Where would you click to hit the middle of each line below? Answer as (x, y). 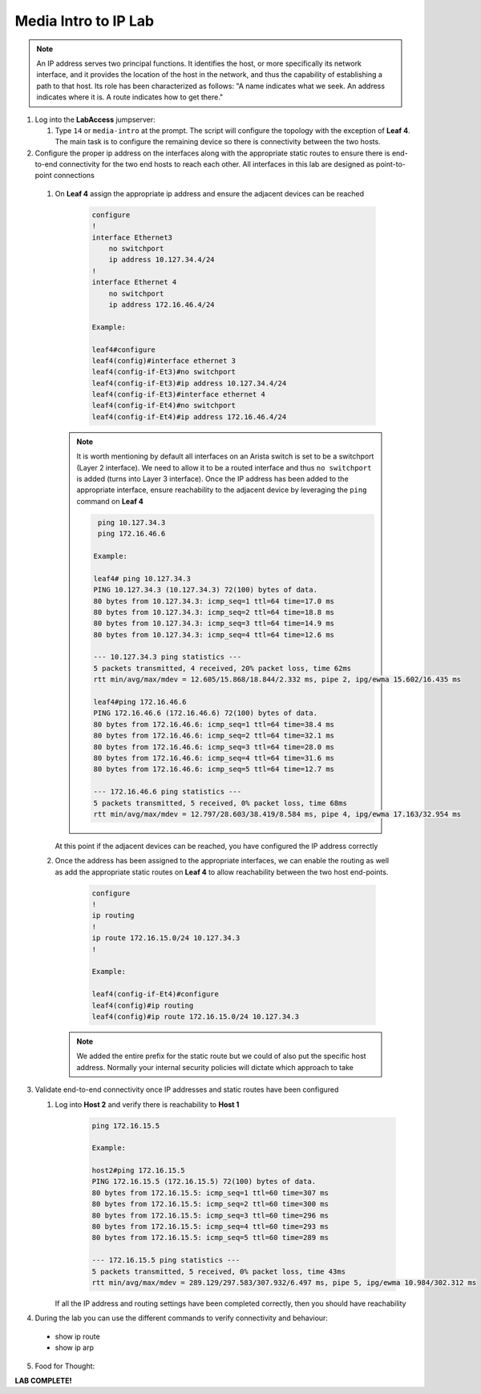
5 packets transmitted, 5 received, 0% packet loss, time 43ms (219, 1271)
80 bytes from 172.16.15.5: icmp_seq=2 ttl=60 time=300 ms (210, 1204)
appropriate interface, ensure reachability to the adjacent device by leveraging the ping (222, 490)
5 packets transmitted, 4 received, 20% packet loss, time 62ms (222, 668)
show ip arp (75, 1348)
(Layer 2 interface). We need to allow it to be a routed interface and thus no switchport (224, 467)
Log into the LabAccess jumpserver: (95, 119)
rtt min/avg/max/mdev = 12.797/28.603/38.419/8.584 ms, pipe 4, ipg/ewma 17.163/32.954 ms (277, 814)
